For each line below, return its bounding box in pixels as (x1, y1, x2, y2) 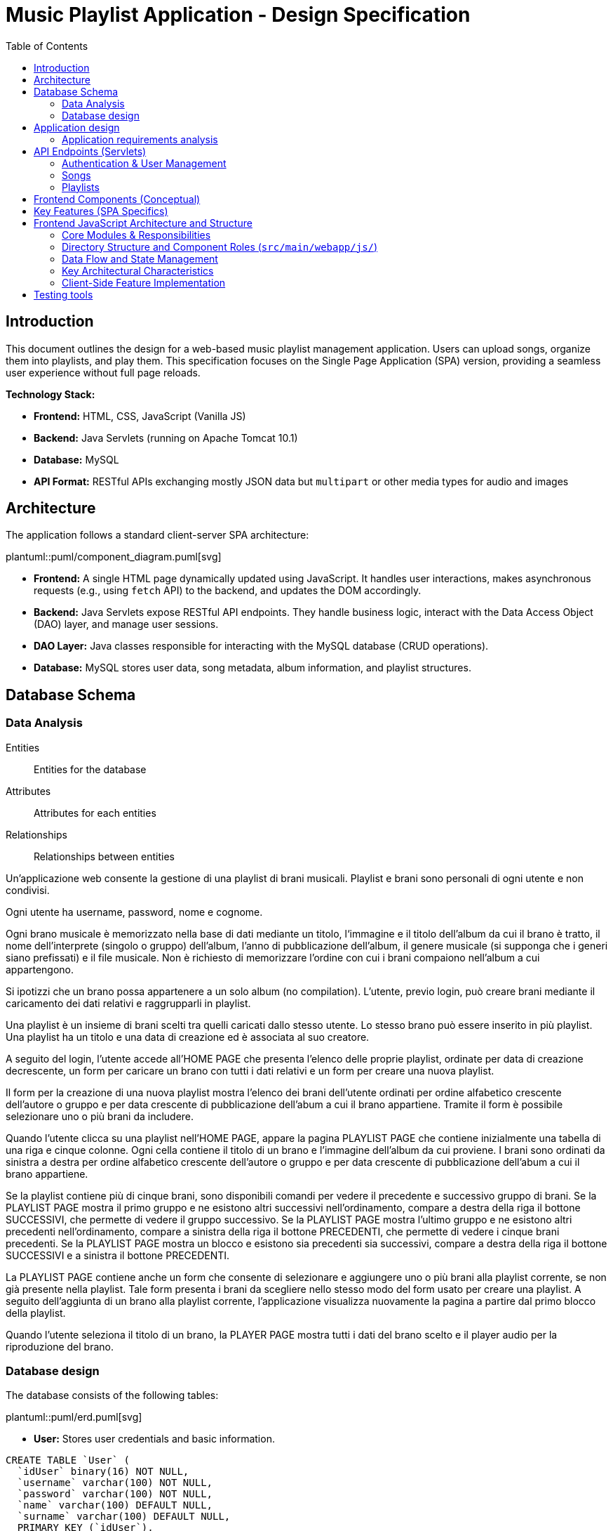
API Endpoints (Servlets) (34, 145, 147, 157)
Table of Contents (6, 39, 88, 52)
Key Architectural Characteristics (62, 264, 214, 277)
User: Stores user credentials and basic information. (34, 1433, 275, 1445)
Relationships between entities (34, 850, 175, 862)
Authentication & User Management (62, 157, 227, 169)
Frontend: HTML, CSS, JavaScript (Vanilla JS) (34, 409, 246, 422)
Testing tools (34, 288, 93, 301)
